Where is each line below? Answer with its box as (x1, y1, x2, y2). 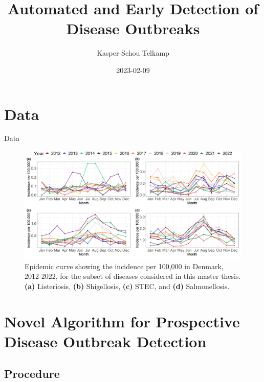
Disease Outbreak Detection (4, 330, 207, 351)
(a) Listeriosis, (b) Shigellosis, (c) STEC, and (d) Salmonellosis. (25, 280, 230, 291)
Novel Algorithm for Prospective (4, 311, 240, 331)
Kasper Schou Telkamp (97, 47, 169, 58)
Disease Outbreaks (66, 18, 200, 39)
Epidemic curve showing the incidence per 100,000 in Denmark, (25, 260, 224, 271)
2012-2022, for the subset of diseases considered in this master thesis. (25, 271, 241, 281)
